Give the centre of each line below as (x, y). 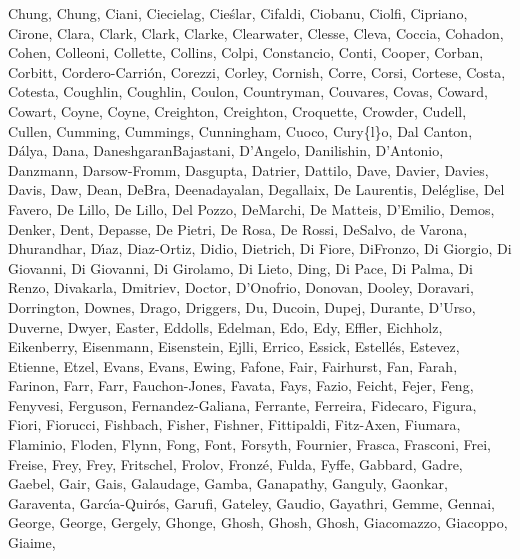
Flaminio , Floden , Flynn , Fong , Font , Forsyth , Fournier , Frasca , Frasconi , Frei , (249, 444)
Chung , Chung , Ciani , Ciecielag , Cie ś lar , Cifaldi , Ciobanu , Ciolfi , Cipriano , (238, 13)
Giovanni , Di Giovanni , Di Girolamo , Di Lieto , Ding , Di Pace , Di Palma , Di (240, 267)
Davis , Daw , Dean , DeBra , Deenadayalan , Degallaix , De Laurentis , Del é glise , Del (256, 189)
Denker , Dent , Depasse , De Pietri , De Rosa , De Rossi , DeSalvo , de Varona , (238, 228)
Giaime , (32, 542)
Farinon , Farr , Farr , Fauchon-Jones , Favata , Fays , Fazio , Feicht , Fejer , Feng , (241, 385)
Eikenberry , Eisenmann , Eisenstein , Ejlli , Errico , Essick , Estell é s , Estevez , (234, 346)
